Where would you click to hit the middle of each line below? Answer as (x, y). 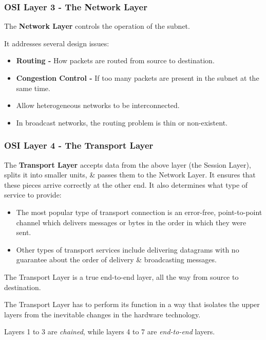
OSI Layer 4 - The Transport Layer (79, 145)
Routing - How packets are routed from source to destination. (115, 60)
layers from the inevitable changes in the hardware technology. (102, 314)
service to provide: (33, 195)
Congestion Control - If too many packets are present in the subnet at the (138, 78)
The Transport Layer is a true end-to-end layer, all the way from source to (121, 276)
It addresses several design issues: (57, 43)
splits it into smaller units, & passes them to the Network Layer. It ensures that (130, 175)
